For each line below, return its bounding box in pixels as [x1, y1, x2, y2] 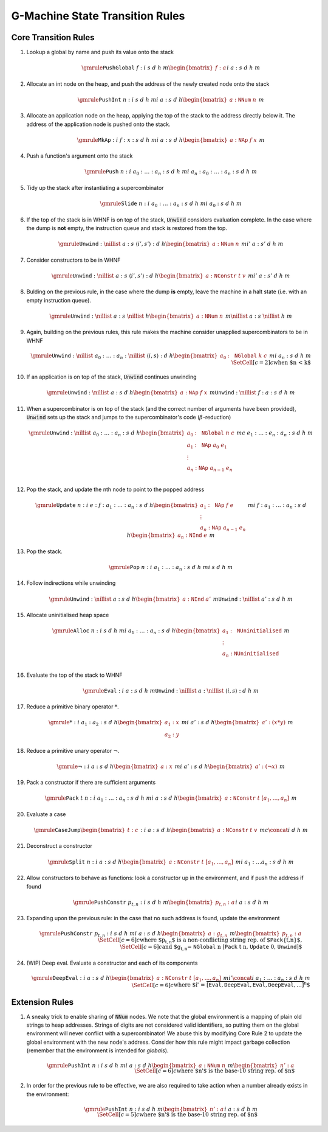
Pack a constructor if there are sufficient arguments [26, 779, 156, 786]
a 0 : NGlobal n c [186, 430, 235, 438]
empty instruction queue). [26, 296, 91, 304]
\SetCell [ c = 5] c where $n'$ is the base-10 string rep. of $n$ [97, 1111, 258, 1118]
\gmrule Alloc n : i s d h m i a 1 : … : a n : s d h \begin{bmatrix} [52, 627, 220, 636]
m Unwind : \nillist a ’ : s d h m [213, 595, 293, 603]
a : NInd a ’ [182, 595, 211, 603]
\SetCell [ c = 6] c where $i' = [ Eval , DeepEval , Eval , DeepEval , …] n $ [131, 980, 310, 988]
